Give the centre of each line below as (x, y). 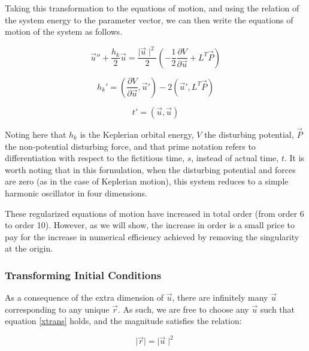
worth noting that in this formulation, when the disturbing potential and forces (150, 169)
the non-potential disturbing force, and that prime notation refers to (130, 146)
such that (278, 309)
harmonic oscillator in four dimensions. (76, 193)
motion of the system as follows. (64, 31)
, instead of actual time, (235, 158)
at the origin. (29, 248)
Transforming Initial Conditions (83, 275)
